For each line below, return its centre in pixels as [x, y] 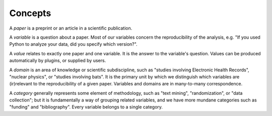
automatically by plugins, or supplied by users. [58, 61]
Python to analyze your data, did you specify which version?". [74, 44]
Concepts [30, 13]
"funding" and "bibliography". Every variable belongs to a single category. [86, 107]
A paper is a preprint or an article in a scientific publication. [71, 28]
